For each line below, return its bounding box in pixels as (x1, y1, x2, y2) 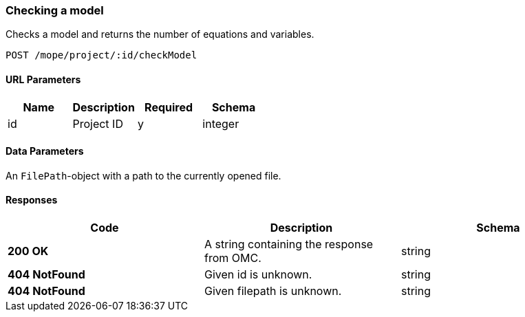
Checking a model (6, 3, 104, 17)
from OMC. (204, 251, 261, 265)
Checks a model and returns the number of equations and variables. (6, 28, 314, 41)
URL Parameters (6, 73, 81, 85)
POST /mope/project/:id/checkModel (6, 50, 197, 61)
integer (202, 116, 239, 131)
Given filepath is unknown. (204, 284, 342, 298)
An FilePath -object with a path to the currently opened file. (6, 169, 281, 182)
